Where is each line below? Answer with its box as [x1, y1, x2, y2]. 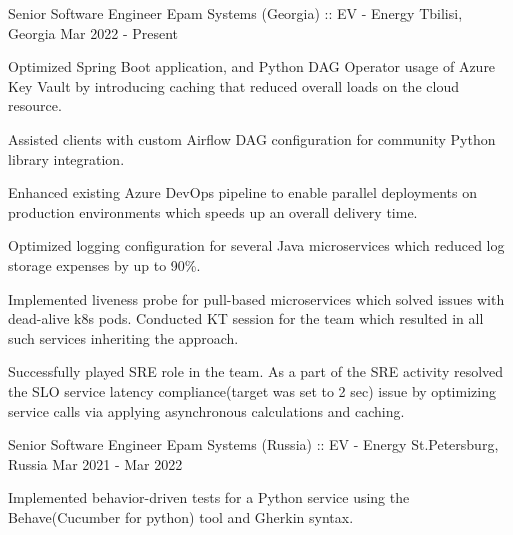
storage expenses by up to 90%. [8, 254, 201, 275]
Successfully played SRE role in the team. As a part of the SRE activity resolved [8, 361, 504, 382]
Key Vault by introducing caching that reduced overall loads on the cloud [8, 75, 459, 96]
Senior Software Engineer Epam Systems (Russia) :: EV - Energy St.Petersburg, [8, 434, 499, 455]
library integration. [8, 148, 125, 169]
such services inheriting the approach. [8, 327, 239, 348]
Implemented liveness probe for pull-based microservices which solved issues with [8, 288, 505, 309]
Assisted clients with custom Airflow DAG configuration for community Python [8, 128, 496, 149]
